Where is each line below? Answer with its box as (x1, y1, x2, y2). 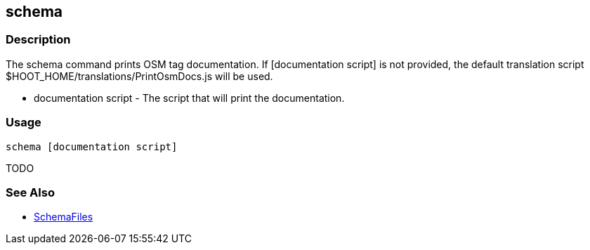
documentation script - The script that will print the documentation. (34, 91, 345, 104)
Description (6, 32, 71, 47)
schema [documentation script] (6, 140, 178, 152)
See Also (6, 185, 55, 199)
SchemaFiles (34, 211, 93, 223)
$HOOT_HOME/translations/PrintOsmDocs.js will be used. (6, 70, 273, 82)
